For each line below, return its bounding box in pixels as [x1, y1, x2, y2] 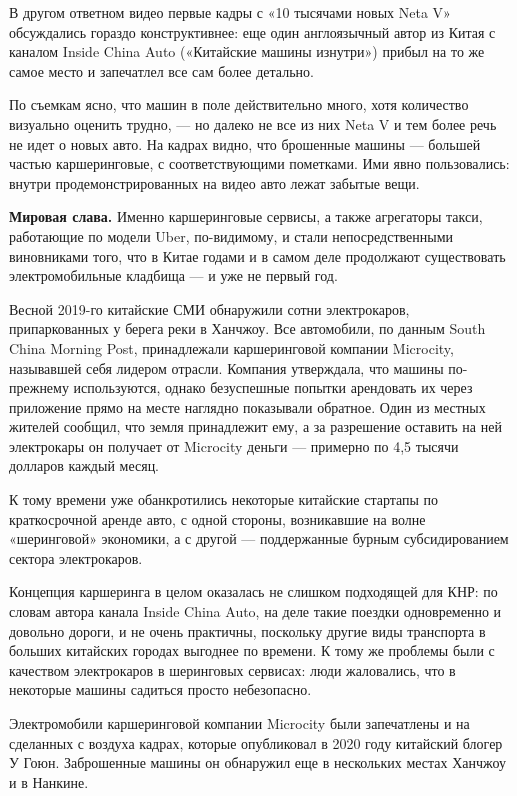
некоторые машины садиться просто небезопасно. [9, 679, 312, 700]
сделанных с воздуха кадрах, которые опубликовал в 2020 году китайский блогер [9, 732, 503, 753]
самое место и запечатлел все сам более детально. [9, 60, 314, 81]
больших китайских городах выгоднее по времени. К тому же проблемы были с [9, 640, 495, 661]
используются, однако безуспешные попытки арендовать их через [73, 377, 473, 398]
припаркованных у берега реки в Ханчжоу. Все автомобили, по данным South [9, 318, 486, 339]
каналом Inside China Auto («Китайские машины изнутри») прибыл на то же [9, 41, 485, 62]
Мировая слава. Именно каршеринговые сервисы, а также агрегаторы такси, [9, 206, 483, 227]
